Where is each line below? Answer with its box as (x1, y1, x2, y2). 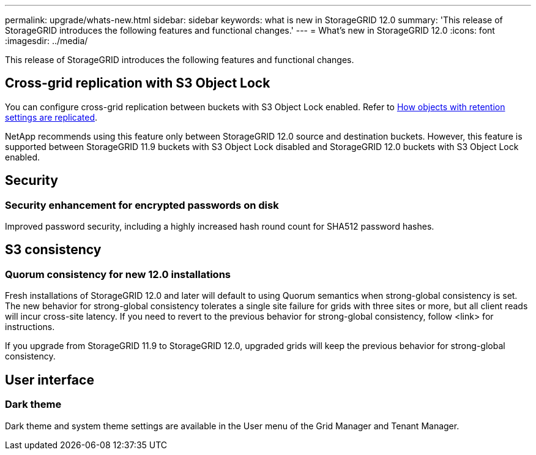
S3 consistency (5, 242, 102, 258)
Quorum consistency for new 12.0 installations (5, 268, 231, 280)
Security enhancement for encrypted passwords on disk (5, 198, 279, 211)
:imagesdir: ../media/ (5, 36, 88, 46)
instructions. (5, 322, 55, 333)
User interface (5, 372, 94, 388)
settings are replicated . (5, 111, 98, 122)
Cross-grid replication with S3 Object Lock (5, 75, 270, 91)
